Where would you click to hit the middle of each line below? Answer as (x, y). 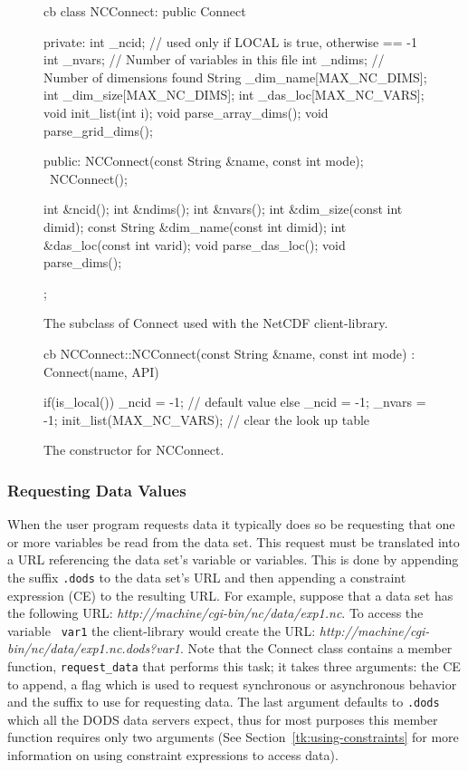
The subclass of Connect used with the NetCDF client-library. (216, 323)
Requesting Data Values (97, 490)
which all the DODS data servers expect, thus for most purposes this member (223, 719)
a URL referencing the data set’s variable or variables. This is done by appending (233, 559)
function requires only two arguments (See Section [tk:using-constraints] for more (233, 737)
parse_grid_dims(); (98, 130)
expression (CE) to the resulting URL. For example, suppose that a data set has (230, 595)
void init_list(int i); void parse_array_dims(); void (186, 112)
